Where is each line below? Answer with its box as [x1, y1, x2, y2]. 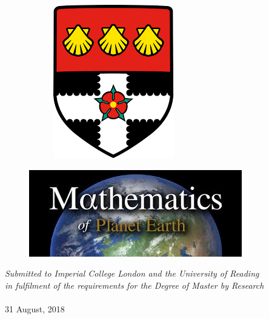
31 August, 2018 [5, 302, 65, 315]
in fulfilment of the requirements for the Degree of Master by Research [5, 278, 264, 291]
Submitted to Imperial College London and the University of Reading [5, 267, 259, 280]
